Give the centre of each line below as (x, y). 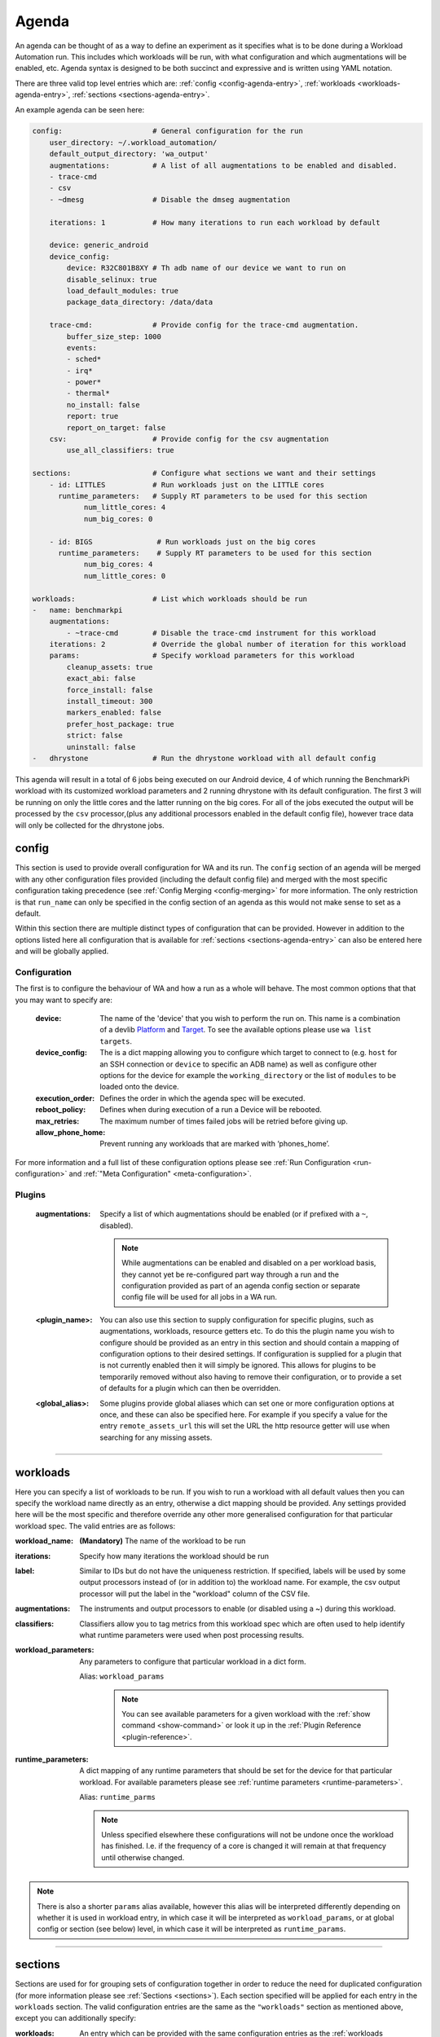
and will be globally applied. (62, 951)
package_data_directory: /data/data (140, 302)
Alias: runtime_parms (118, 1797)
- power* (84, 382)
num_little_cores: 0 (125, 576)
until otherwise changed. (143, 1857)
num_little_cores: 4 (125, 508)
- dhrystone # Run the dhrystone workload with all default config (204, 758)
